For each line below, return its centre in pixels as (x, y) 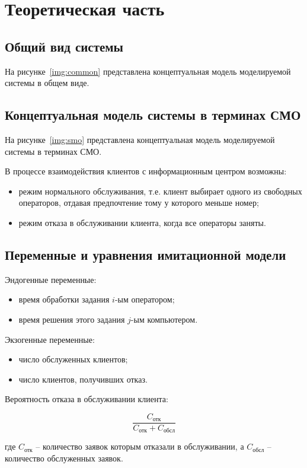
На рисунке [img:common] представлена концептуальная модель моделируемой (148, 71)
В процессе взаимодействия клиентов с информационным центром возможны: (146, 171)
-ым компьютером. (164, 319)
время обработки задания (64, 299)
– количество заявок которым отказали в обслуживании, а (140, 446)
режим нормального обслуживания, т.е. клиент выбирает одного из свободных (160, 191)
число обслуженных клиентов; (73, 359)
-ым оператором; (145, 299)
